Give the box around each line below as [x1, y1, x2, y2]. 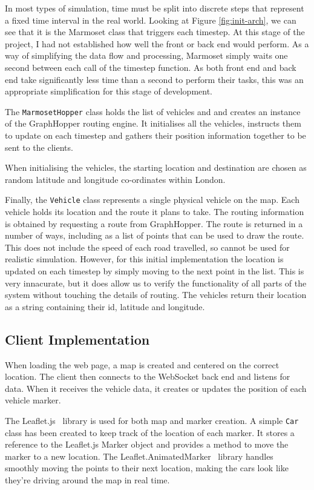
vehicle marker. [5, 394, 61, 406]
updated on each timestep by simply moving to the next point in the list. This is [5, 265, 304, 277]
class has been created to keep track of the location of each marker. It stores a [5, 426, 295, 439]
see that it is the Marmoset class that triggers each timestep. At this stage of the [5, 25, 305, 38]
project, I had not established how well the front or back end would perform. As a [5, 37, 309, 50]
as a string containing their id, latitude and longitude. [5, 300, 205, 313]
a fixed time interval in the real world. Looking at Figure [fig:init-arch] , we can [5, 13, 296, 26]
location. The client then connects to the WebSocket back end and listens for [5, 370, 290, 383]
